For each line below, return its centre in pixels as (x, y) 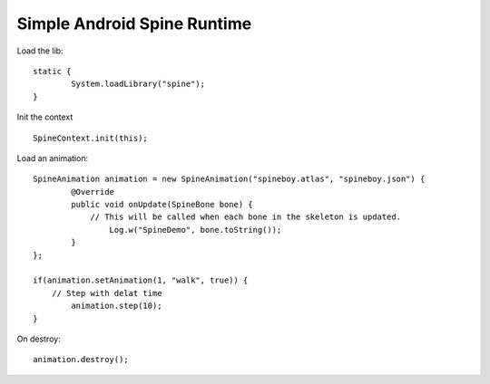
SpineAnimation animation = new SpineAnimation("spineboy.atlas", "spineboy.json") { (229, 179)
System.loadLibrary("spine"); (138, 84)
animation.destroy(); (81, 360)
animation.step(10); (117, 306)
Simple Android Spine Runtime (134, 24)
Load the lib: (40, 51)
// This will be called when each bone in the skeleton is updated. (246, 217)
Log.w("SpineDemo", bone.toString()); (196, 230)
